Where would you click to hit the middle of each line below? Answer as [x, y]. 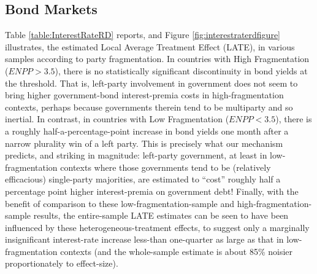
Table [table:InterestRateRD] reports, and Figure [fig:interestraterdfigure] [143, 35]
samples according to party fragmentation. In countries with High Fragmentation [157, 59]
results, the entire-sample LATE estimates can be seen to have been [161, 215]
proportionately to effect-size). [62, 263]
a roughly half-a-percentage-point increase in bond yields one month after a [147, 131]
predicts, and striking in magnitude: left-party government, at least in [136, 155]
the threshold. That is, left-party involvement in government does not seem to [151, 83]
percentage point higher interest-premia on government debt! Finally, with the [152, 191]
